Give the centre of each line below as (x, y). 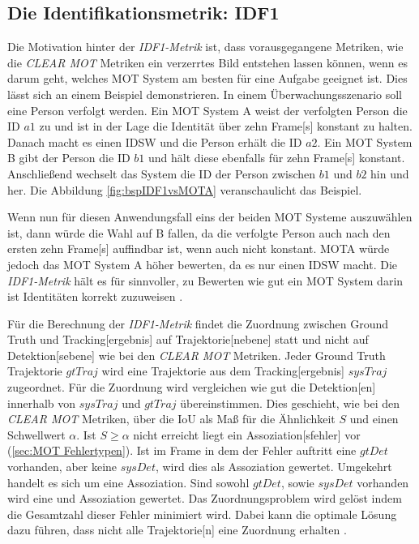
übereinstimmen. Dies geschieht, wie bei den (290, 403)
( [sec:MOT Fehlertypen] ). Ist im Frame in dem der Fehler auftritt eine (182, 450)
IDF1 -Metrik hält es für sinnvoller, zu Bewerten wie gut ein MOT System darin (205, 280)
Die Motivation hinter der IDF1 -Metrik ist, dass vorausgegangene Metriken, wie (205, 47)
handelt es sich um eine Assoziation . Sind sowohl (128, 482)
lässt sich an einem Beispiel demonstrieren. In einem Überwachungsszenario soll (205, 94)
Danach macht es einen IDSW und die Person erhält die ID (155, 141)
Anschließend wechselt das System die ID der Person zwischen (162, 173)
